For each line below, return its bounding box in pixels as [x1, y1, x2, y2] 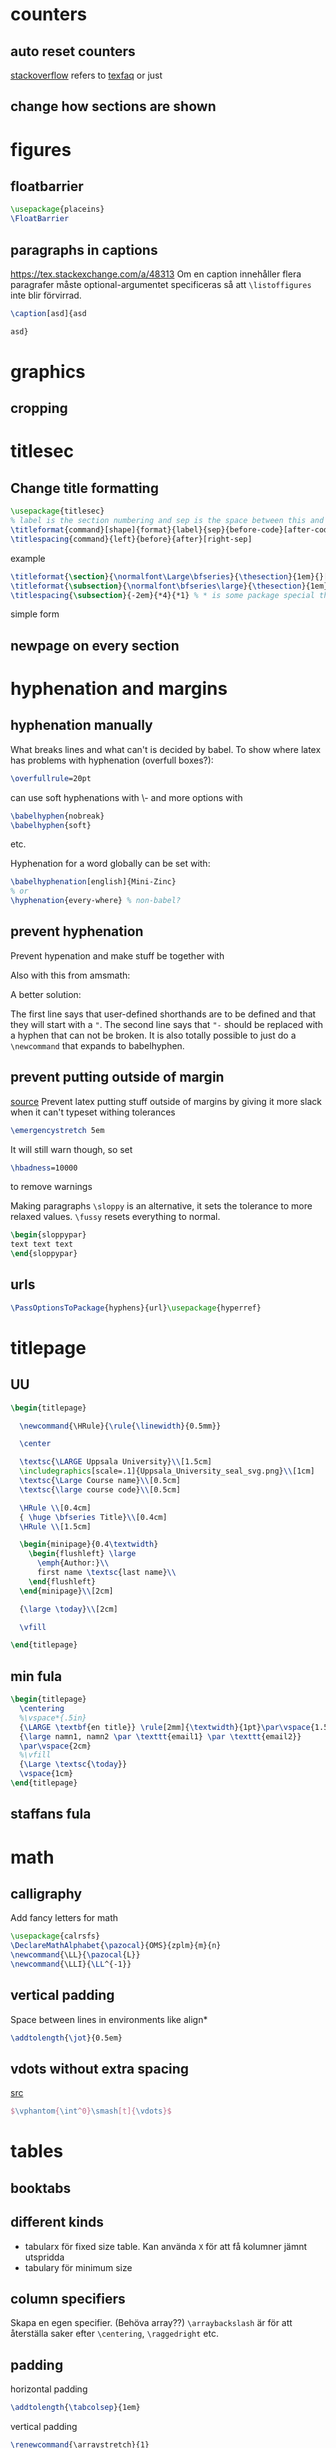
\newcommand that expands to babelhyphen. [10, 1039, 185, 1052]
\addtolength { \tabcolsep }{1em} [10, 2403, 141, 2413]
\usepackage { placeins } [10, 204, 105, 215]
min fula [10, 1668, 63, 1685]
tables [10, 2140, 64, 2163]
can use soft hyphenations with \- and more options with [10, 791, 243, 803]
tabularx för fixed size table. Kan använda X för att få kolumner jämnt [24, 2240, 308, 2252]
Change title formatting [10, 479, 159, 497]
